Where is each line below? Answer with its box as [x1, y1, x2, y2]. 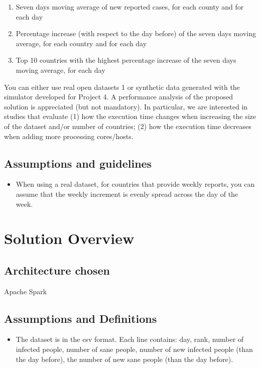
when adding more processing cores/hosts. [4, 131, 134, 141]
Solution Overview [4, 228, 135, 249]
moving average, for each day [16, 64, 105, 75]
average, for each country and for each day [16, 38, 147, 48]
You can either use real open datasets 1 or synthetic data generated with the [4, 81, 240, 92]
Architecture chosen [4, 262, 110, 278]
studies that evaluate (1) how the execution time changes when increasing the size [4, 111, 256, 121]
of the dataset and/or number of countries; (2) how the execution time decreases [4, 120, 251, 131]
